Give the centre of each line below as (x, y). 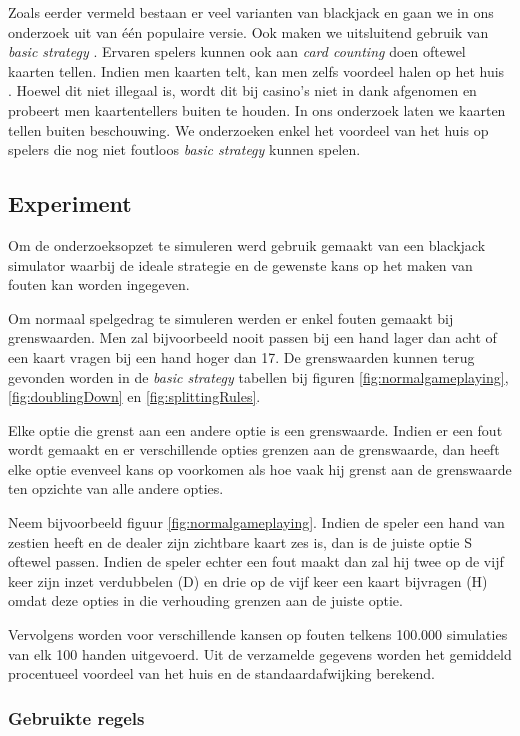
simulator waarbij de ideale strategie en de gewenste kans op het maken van (240, 264)
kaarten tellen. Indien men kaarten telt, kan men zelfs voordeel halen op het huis (256, 70)
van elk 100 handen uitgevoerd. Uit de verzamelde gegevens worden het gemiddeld (260, 653)
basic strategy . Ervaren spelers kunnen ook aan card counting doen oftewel (237, 51)
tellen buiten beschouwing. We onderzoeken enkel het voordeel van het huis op (248, 129)
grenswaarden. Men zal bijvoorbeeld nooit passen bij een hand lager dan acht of (252, 337)
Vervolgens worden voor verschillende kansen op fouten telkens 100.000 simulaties (258, 634)
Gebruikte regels (76, 717)
